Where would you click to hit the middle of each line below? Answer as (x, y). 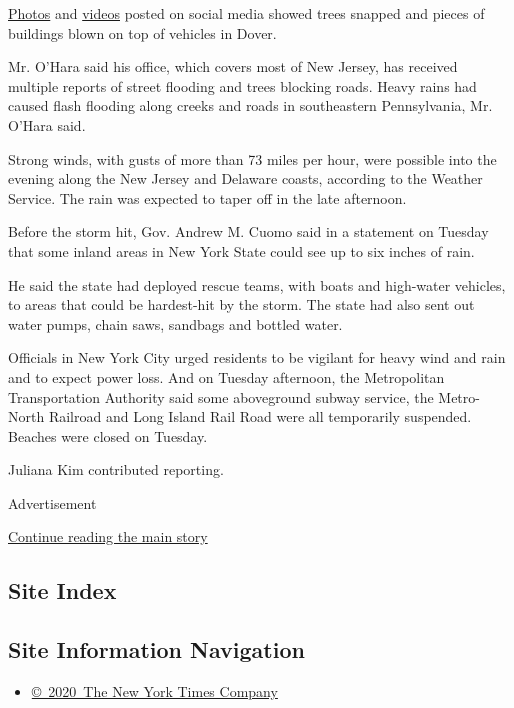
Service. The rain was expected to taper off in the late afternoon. (207, 197)
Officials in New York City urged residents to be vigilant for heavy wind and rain (257, 357)
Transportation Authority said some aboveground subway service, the (221, 396)
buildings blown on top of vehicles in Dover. (142, 32)
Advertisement (52, 502)
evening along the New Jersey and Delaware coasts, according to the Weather (245, 178)
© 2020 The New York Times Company (154, 691)
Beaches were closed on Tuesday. (108, 435)
